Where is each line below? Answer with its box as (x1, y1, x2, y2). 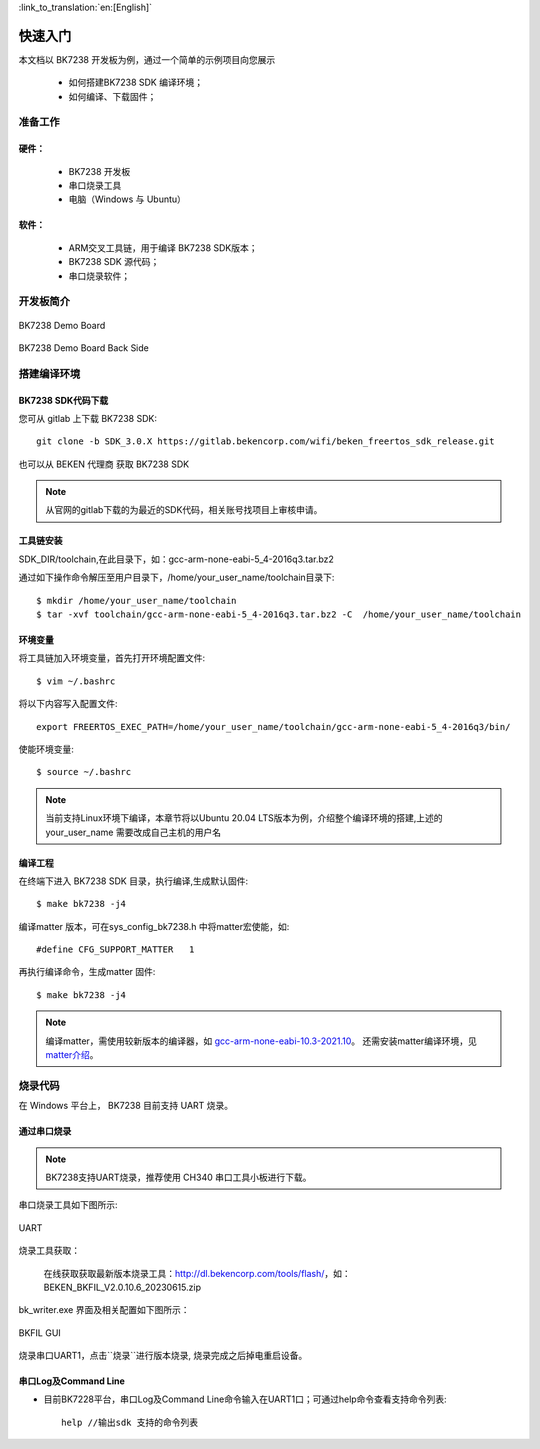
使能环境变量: (18, 743, 75, 755)
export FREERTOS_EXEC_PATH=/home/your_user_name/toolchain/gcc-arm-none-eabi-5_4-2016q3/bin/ (36, 721, 511, 732)
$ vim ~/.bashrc (36, 675, 116, 687)
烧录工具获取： (18, 1245, 80, 1257)
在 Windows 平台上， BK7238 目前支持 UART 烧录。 (18, 1100, 234, 1112)
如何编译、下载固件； (68, 90, 157, 102)
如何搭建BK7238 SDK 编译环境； (68, 76, 204, 89)
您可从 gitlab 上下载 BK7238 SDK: (18, 412, 157, 424)
